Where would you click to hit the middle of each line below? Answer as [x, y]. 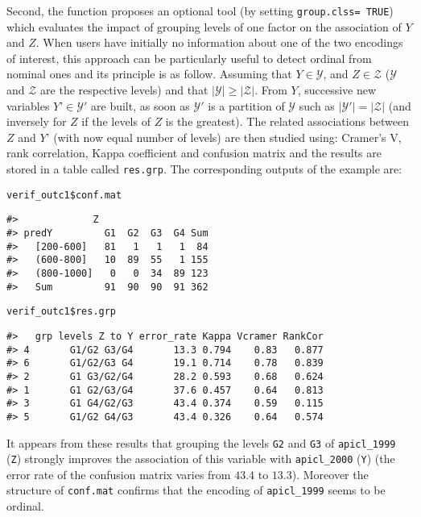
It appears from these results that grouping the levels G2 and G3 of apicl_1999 [201, 442]
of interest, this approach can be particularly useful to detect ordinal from [189, 58]
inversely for [37, 121]
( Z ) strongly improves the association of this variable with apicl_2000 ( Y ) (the [201, 459]
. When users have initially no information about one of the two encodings [219, 42]
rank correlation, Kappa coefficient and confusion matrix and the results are [194, 153]
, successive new [337, 90]
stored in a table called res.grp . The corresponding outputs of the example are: [204, 169]
